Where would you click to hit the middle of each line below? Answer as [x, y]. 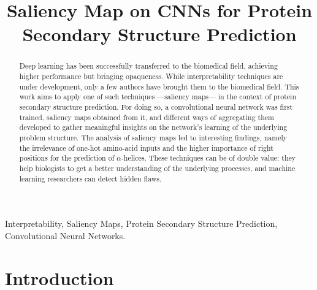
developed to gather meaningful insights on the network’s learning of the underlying [153, 127]
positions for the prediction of [67, 158]
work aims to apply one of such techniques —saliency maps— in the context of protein [158, 97]
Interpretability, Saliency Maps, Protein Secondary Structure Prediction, [141, 223]
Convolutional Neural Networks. [65, 235]
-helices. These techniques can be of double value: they [208, 158]
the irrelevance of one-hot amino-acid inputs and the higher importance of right [146, 147]
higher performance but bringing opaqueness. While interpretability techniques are [151, 76]
